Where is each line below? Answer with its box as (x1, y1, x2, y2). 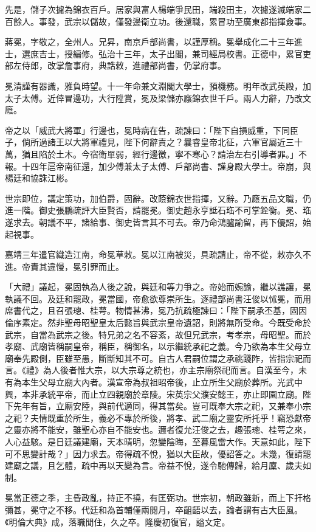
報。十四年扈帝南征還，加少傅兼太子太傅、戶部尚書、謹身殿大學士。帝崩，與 (5, 159, 311, 172)
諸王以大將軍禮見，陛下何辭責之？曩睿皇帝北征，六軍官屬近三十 (47, 136, 303, 148)
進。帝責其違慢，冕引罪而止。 (5, 260, 124, 272)
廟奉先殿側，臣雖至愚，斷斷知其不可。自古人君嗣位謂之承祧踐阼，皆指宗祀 (5, 351, 303, 364)
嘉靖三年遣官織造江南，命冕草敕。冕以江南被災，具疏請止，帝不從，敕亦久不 (5, 248, 311, 261)
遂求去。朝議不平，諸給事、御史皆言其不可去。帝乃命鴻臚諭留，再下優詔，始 (5, 215, 311, 228)
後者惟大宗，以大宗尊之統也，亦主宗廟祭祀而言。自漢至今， (60, 364, 298, 376)
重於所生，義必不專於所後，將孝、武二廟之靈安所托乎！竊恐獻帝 (55, 411, 311, 424)
